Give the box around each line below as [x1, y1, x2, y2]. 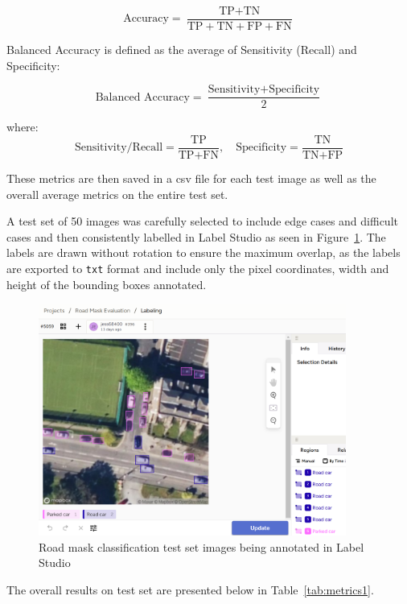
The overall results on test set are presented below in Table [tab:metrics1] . [6, 581, 374, 598]
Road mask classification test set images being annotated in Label [39, 538, 364, 555]
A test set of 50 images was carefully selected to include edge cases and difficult [6, 213, 398, 230]
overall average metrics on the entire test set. [6, 185, 228, 202]
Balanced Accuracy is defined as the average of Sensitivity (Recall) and [6, 41, 357, 58]
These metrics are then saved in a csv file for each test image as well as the [6, 169, 376, 186]
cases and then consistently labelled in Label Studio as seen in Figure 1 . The [6, 228, 386, 245]
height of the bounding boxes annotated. [6, 275, 207, 292]
